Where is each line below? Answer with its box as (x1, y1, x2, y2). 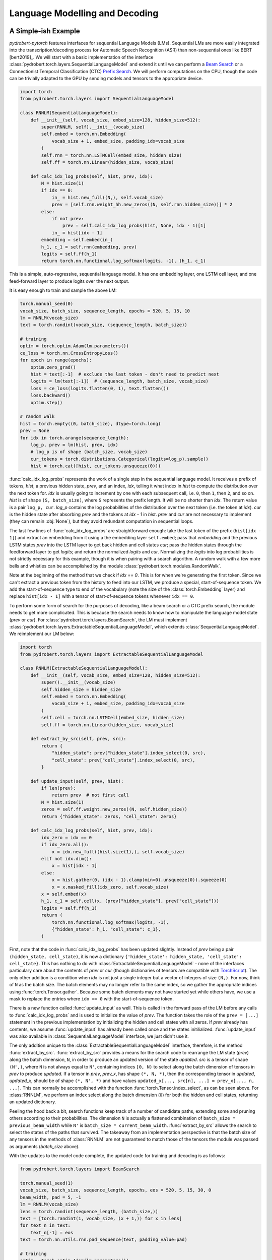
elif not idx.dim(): (41, 856, 92, 861)
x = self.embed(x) (41, 891, 87, 897)
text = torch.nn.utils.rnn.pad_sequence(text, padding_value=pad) (20, 1237, 187, 1242)
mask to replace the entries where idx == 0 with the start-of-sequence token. (9, 996, 174, 1002)
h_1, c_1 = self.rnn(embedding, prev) (41, 244, 137, 249)
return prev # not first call (51, 792, 129, 798)
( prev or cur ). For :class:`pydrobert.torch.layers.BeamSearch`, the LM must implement (9, 616, 187, 622)
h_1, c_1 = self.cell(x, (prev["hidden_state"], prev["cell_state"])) (41, 898, 219, 904)
